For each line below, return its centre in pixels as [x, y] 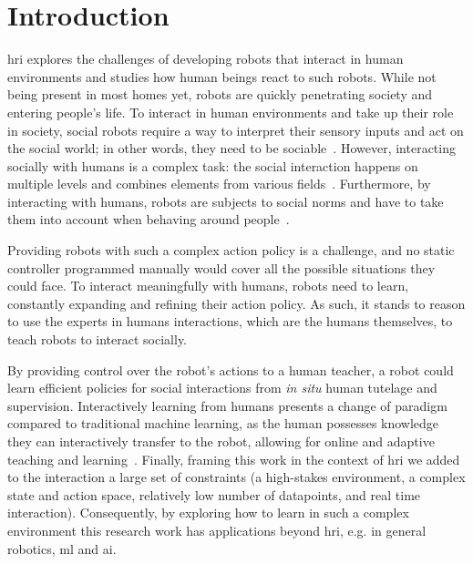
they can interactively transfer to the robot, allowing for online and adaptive [221, 441]
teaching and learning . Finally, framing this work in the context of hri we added [234, 459]
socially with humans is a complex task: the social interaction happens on [213, 165]
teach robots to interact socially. [98, 339]
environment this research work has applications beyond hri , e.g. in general [217, 530]
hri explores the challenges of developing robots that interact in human [206, 59]
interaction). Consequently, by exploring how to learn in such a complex [208, 513]
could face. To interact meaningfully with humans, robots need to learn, [208, 286]
